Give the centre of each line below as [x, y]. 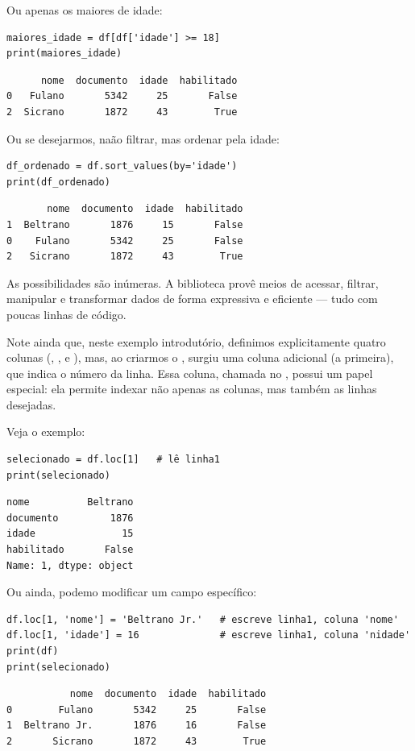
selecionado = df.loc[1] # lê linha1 [113, 460]
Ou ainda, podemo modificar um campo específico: [132, 592]
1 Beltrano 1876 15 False [125, 224]
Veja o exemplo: [46, 432]
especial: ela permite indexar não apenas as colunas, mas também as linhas [192, 389]
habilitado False [70, 550]
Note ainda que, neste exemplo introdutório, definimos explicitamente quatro [196, 341]
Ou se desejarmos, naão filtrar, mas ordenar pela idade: [143, 138]
